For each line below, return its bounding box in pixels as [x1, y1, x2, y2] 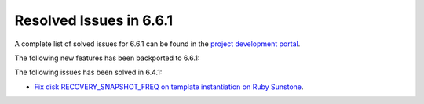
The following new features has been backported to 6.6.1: [14, 53, 200, 63]
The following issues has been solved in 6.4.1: [14, 67, 163, 77]
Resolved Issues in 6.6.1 [14, 12, 174, 29]
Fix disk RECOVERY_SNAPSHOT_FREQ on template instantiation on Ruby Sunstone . [34, 82, 304, 91]
